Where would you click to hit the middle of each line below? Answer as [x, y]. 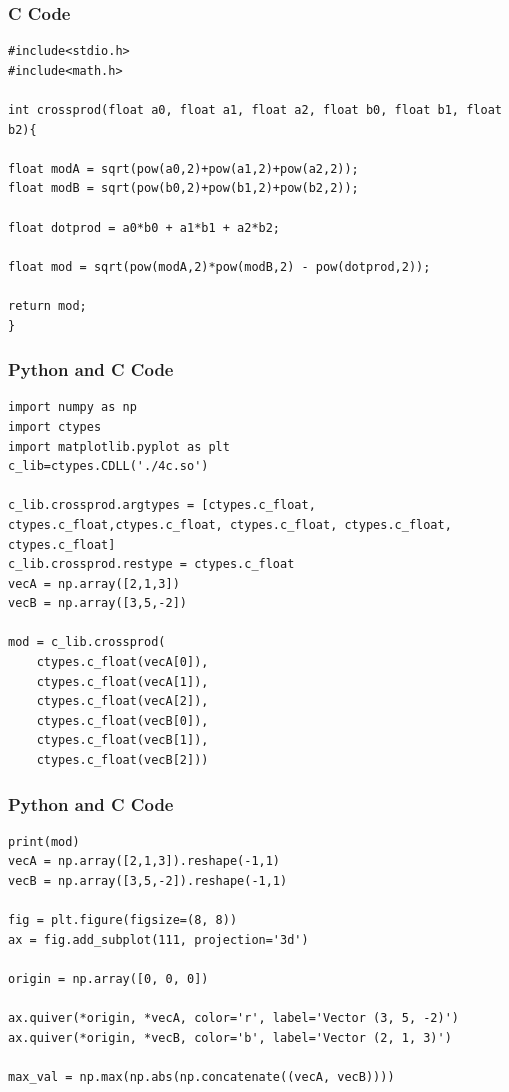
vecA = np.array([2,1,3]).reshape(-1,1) [144, 861]
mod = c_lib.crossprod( [87, 642]
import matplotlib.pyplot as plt [119, 446]
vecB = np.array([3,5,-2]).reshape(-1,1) [148, 881]
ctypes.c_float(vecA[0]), [122, 662]
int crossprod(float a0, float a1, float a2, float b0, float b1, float [255, 110]
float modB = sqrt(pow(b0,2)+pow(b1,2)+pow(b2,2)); [183, 188]
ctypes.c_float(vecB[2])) [122, 760]
